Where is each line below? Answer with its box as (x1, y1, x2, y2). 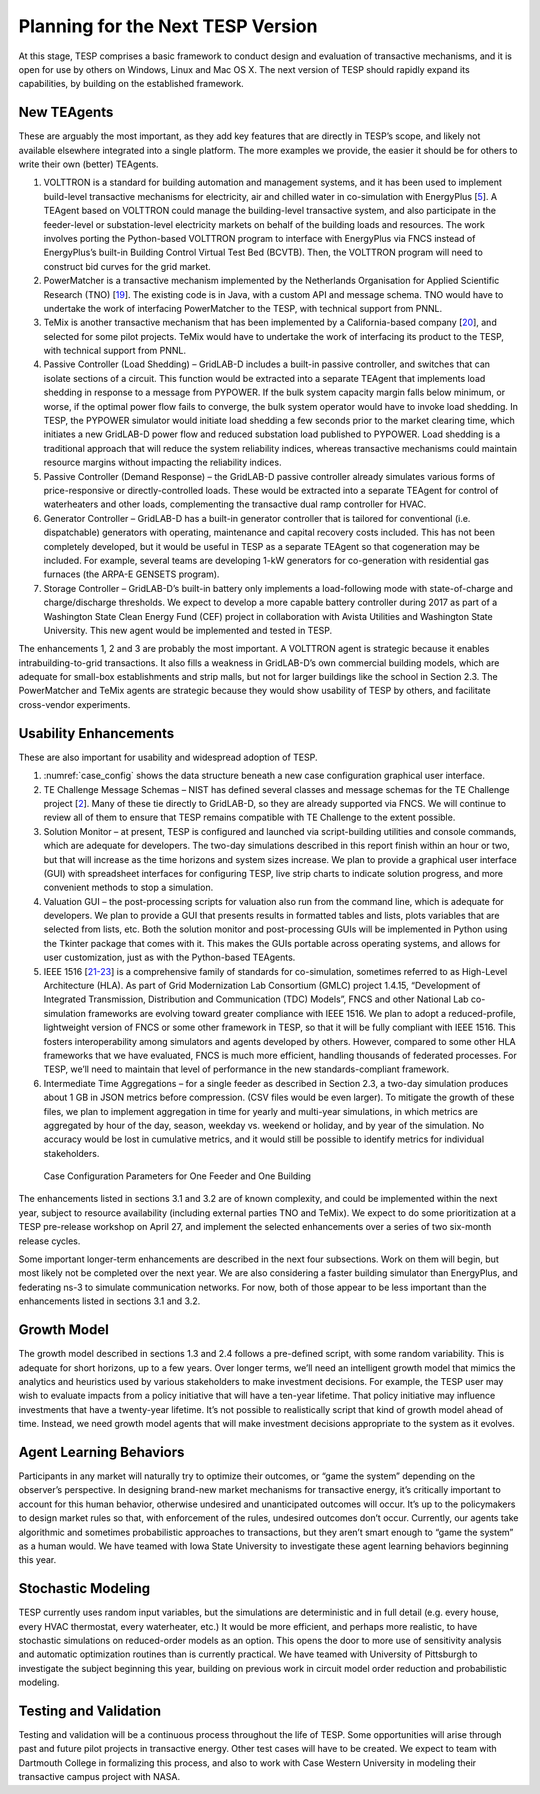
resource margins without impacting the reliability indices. (43, 456, 282, 469)
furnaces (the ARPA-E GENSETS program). (43, 568, 220, 580)
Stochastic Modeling (18, 1580, 151, 1597)
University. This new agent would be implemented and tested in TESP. (43, 624, 333, 636)
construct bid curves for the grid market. (43, 260, 212, 272)
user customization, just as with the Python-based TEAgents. (43, 951, 296, 964)
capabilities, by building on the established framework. (18, 78, 244, 90)
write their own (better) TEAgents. (18, 158, 159, 170)
